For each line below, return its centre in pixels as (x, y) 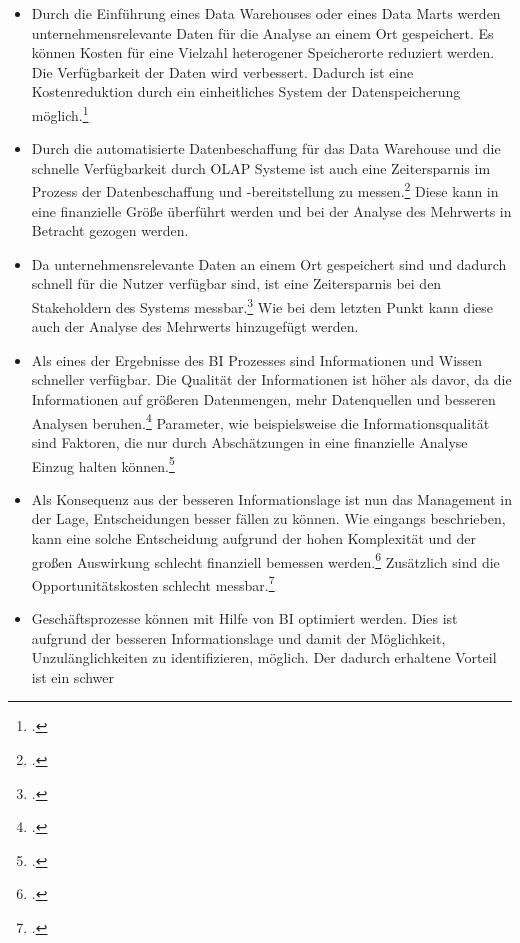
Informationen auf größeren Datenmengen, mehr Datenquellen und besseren (263, 399)
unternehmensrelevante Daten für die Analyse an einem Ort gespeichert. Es (262, 32)
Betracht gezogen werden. (110, 230)
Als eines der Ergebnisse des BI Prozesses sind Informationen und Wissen (257, 359)
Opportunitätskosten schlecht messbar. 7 (153, 583)
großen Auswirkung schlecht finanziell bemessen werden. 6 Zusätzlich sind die (265, 560)
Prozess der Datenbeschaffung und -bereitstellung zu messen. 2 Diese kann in (265, 190)
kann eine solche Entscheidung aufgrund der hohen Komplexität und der (254, 537)
